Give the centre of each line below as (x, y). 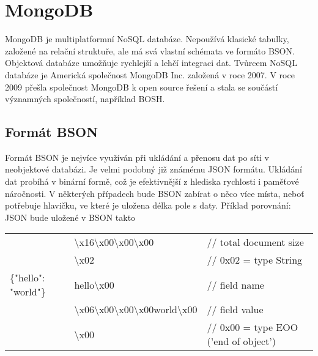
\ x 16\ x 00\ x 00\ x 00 (114, 242)
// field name (235, 284)
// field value (235, 310)
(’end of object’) (241, 341)
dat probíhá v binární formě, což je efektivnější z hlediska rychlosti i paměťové (152, 181)
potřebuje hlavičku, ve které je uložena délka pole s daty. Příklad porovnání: (148, 205)
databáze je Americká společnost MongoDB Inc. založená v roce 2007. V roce (150, 74)
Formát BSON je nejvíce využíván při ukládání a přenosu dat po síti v (137, 157)
